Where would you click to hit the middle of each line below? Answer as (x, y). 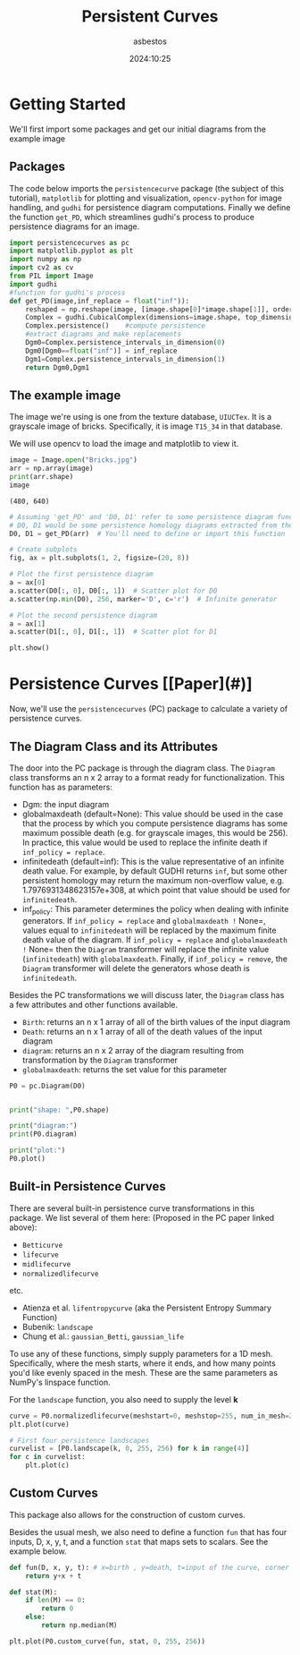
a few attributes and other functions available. (94, 1004)
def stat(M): (33, 1592)
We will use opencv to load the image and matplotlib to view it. (124, 444)
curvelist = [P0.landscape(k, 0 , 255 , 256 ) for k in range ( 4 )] (129, 1449)
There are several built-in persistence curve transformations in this (132, 1208)
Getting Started (68, 104)
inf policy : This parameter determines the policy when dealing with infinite (155, 910)
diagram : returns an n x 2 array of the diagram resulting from (133, 1050)
